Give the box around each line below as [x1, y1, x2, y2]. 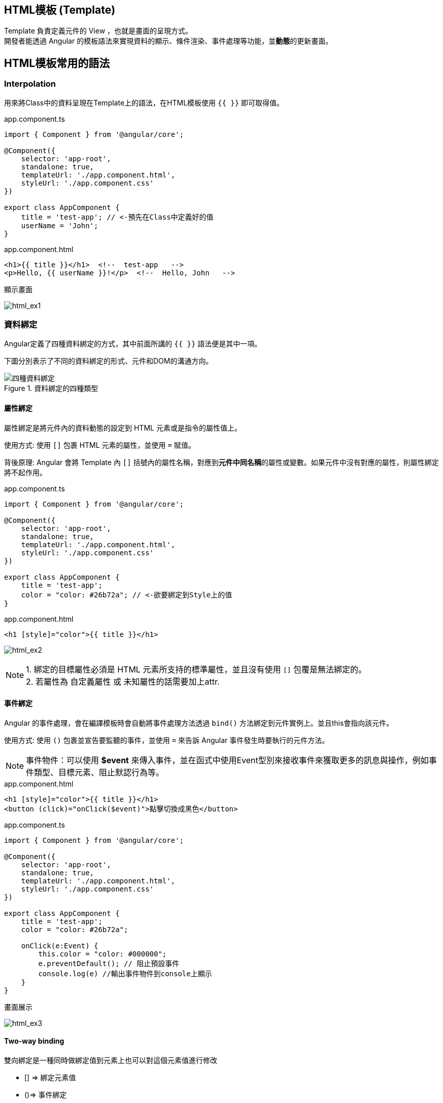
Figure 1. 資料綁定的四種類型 [4, 384, 98, 393]
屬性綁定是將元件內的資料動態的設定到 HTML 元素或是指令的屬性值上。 [4, 423, 242, 432]
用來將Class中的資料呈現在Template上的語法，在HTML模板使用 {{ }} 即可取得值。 [4, 98, 284, 107]
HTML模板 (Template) [4, 4, 116, 16]
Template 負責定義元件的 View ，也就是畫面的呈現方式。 [4, 26, 193, 35]
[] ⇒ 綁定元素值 [24, 1073, 76, 1082]
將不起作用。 [4, 468, 47, 477]
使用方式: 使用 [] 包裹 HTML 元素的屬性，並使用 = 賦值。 [4, 440, 195, 449]
